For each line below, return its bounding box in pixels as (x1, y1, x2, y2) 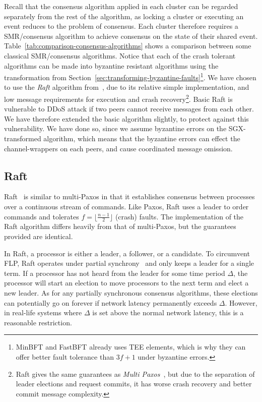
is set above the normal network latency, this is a (92, 307, 244, 318)
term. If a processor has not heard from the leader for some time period (4, 267, 225, 278)
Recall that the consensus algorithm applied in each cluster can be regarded (4, 1, 238, 11)
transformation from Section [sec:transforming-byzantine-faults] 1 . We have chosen (4, 71, 256, 82)
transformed (4, 133, 41, 144)
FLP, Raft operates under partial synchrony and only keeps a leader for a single (4, 258, 254, 268)
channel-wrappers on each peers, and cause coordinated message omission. (4, 143, 233, 153)
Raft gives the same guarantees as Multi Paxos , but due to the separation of (16, 368, 255, 379)
